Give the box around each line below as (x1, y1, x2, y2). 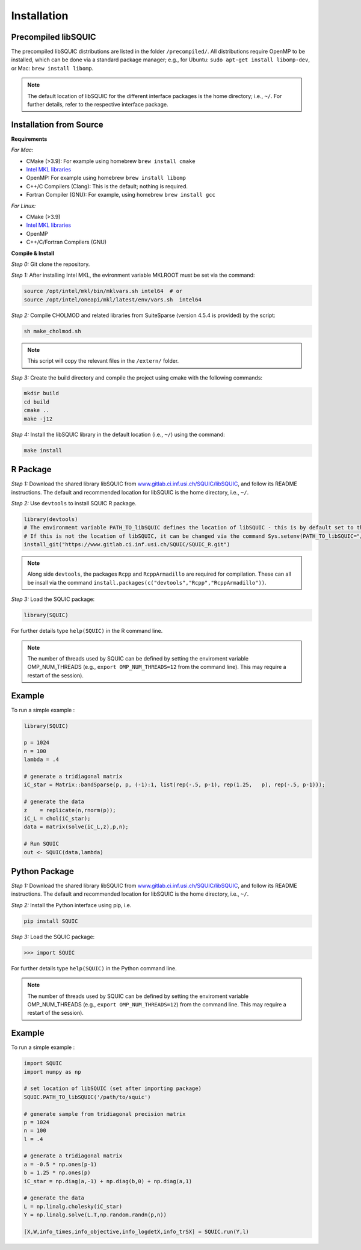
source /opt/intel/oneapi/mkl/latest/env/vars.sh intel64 (23, 296, 202, 303)
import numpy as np (23, 1068, 81, 1075)
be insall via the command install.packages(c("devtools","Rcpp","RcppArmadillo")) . (27, 579, 267, 586)
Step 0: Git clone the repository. (11, 260, 90, 268)
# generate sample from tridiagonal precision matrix (23, 1110, 186, 1117)
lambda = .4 (23, 756, 60, 763)
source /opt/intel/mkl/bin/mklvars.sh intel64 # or (23, 288, 183, 295)
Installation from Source (11, 119, 103, 129)
